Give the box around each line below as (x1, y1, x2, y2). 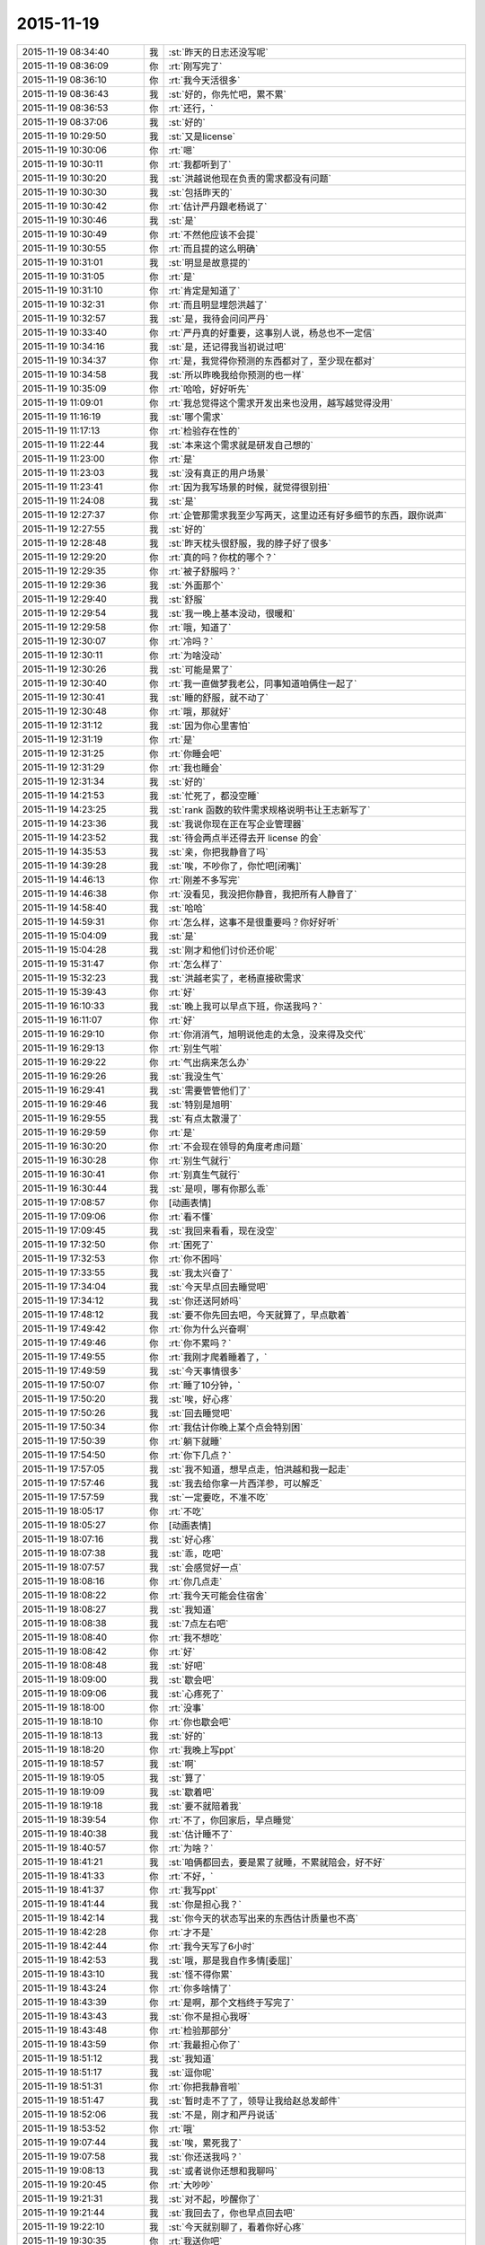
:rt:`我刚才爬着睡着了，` (168, 1351, 268, 1363)
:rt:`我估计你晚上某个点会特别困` (168, 1421, 304, 1433)
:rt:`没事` (168, 1702, 205, 1714)
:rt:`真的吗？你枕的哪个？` (168, 550, 277, 563)
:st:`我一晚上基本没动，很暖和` (168, 607, 295, 620)
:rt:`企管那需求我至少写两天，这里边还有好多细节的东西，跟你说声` (168, 508, 447, 521)
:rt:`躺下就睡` (168, 1435, 223, 1448)
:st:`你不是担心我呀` (168, 2010, 251, 2022)
